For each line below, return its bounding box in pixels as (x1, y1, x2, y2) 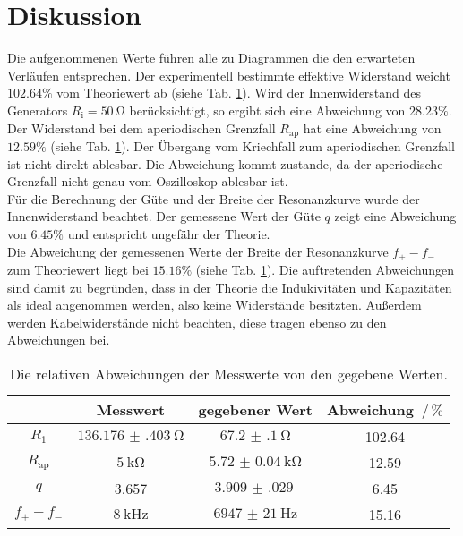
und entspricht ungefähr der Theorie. (67, 224, 270, 242)
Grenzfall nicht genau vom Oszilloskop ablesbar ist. (7, 172, 288, 191)
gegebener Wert (198, 398, 313, 420)
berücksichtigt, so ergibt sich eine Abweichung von (129, 100, 406, 119)
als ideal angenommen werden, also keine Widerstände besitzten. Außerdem (7, 295, 422, 314)
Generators (7, 100, 68, 119)
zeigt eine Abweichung (334, 207, 457, 225)
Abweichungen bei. (7, 330, 110, 349)
